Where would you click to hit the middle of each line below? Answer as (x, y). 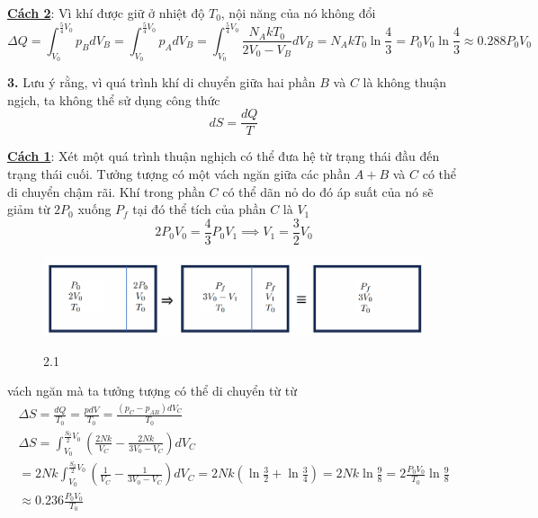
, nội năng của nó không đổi (298, 13)
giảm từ (29, 209)
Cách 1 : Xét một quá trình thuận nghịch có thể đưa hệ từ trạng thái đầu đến (224, 156)
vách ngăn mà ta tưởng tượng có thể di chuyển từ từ (152, 391)
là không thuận (405, 82)
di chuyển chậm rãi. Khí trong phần (106, 191)
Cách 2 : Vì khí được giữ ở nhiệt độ (106, 13)
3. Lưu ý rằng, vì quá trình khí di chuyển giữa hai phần (161, 82)
